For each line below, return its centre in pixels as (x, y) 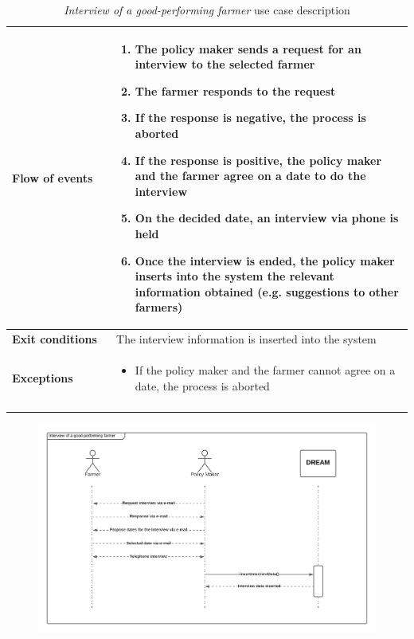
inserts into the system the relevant (234, 276)
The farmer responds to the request (235, 90)
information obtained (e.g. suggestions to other (267, 291)
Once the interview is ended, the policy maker (265, 260)
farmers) (159, 307)
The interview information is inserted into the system (246, 339)
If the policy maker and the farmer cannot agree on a (265, 370)
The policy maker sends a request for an (248, 48)
